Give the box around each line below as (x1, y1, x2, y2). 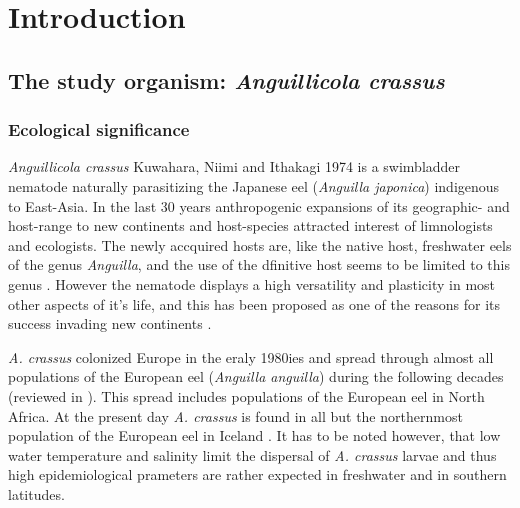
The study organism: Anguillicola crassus (8, 64, 445, 95)
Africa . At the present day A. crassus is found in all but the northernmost (8, 405, 463, 426)
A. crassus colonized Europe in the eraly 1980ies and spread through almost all (8, 346, 494, 367)
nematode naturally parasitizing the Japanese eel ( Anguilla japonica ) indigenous (8, 175, 500, 196)
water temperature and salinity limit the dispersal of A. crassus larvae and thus (8, 444, 497, 465)
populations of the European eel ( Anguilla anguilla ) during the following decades (8, 366, 504, 387)
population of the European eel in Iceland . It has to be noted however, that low (8, 425, 501, 446)
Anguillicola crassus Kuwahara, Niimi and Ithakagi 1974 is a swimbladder (8, 156, 461, 177)
